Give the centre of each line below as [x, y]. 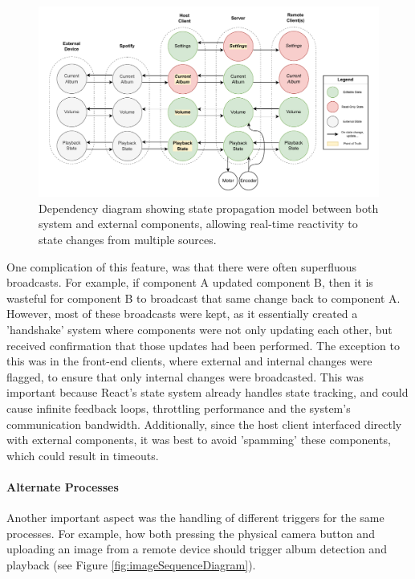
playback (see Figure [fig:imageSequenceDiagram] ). [131, 564]
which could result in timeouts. [83, 455]
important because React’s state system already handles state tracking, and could [207, 392]
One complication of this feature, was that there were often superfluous [182, 266]
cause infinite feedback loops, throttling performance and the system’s [179, 408]
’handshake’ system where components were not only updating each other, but [199, 329]
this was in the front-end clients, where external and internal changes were [189, 361]
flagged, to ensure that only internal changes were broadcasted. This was [185, 376]
